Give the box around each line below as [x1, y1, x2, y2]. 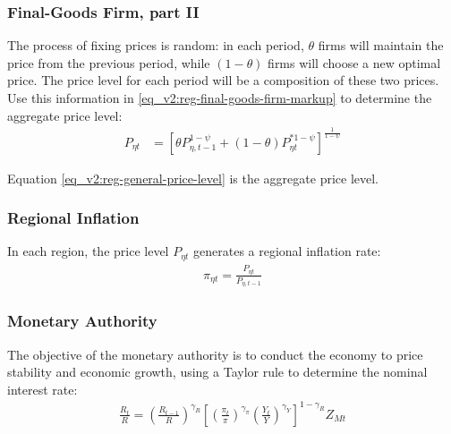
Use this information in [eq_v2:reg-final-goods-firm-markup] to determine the [7, 89, 432, 106]
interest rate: [7, 379, 78, 398]
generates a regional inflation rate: [193, 242, 381, 260]
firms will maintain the [318, 36, 444, 55]
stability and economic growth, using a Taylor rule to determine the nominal [7, 362, 428, 381]
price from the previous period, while [7, 53, 210, 72]
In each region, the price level [7, 242, 169, 260]
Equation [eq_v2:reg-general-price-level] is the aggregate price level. [7, 168, 379, 187]
